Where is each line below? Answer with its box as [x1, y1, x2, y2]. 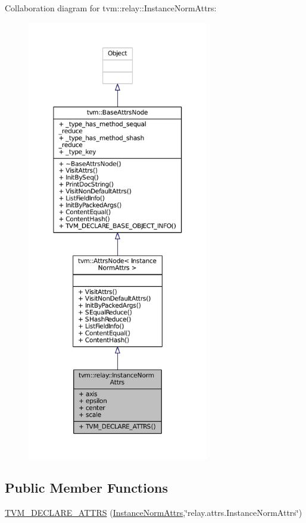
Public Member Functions [5, 478, 168, 496]
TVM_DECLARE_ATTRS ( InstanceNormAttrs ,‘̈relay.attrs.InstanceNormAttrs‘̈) [5, 506, 302, 518]
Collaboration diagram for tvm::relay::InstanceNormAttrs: [5, 2, 217, 14]
